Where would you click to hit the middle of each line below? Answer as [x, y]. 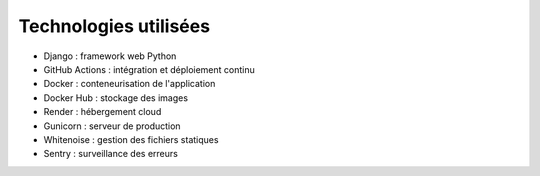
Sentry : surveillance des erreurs [111, 154]
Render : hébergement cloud [102, 112]
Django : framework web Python [110, 56]
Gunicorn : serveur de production [112, 126]
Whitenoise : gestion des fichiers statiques [131, 139]
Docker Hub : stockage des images [116, 97]
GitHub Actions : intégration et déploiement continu [149, 69]
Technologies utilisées [114, 26]
